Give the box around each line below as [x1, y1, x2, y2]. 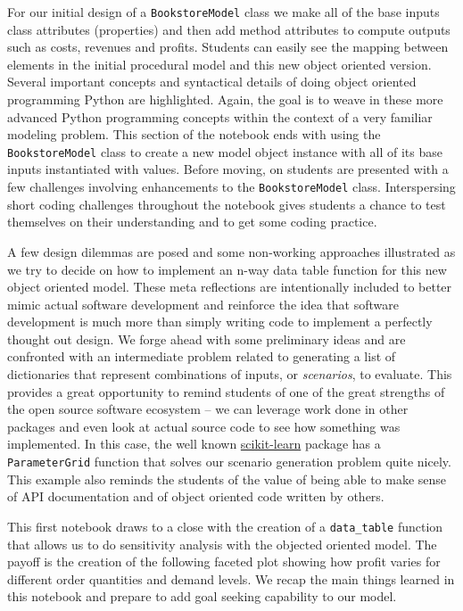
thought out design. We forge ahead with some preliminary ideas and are [7, 329, 406, 348]
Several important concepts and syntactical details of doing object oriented [7, 72, 417, 91]
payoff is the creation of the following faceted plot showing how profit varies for [7, 552, 441, 571]
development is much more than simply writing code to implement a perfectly [7, 312, 433, 331]
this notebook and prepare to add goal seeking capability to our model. [7, 587, 397, 606]
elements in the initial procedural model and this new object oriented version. [7, 54, 432, 73]
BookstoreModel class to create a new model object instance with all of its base [7, 142, 442, 161]
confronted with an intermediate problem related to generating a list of [7, 347, 396, 366]
